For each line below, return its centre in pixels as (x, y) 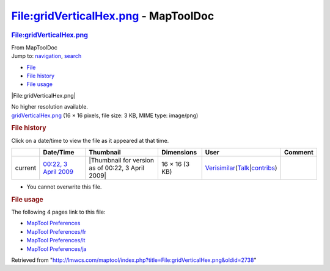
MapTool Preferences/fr (57, 231)
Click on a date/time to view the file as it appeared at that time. (90, 140)
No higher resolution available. (50, 107)
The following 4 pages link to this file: (58, 212)
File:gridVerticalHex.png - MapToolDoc (113, 16)
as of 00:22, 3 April (117, 168)
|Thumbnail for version (121, 160)
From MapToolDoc (35, 47)
